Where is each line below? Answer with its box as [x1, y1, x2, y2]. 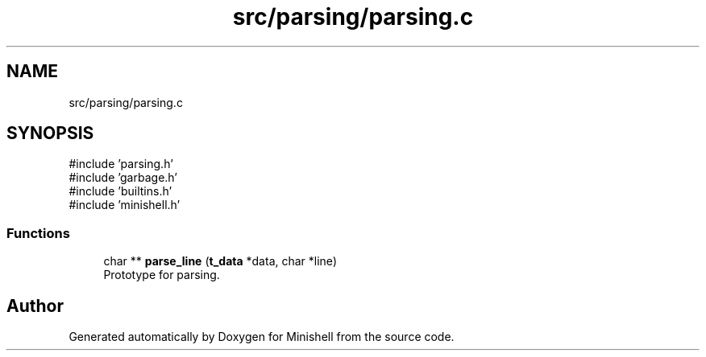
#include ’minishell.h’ [69, 198, 181, 212]
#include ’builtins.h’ [69, 184, 172, 199]
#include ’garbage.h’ [69, 170, 177, 185]
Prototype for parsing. [103, 268, 220, 282]
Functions [6, 224, 70, 241]
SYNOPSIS [6, 123, 94, 144]
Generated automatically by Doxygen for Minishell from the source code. [69, 330, 455, 344]
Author [6, 295, 64, 316]
